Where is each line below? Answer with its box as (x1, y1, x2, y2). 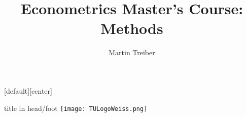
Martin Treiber (109, 47, 155, 58)
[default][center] (4, 85, 52, 96)
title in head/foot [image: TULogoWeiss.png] (4, 102, 148, 113)
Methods (100, 18, 163, 38)
